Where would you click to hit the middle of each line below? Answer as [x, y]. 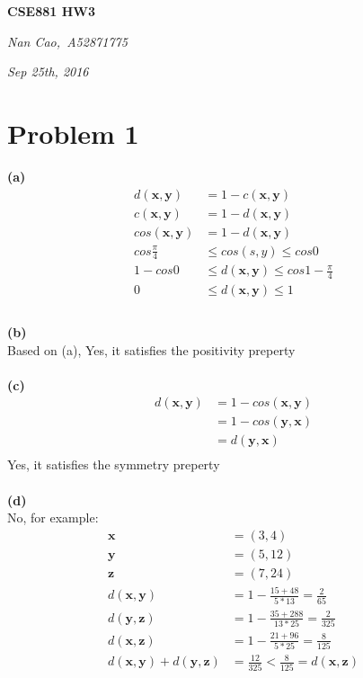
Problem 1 [73, 133]
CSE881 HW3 [51, 11]
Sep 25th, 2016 [48, 71]
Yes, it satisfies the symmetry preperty [114, 464]
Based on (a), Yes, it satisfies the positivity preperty [151, 349]
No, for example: [53, 517]
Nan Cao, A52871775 [67, 41]
